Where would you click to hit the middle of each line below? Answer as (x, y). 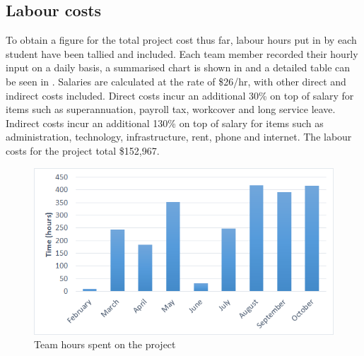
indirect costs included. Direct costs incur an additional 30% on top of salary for (180, 95)
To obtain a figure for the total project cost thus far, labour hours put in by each (181, 40)
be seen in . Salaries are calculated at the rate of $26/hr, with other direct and (176, 81)
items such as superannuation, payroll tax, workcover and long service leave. (171, 109)
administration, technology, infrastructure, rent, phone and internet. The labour (179, 137)
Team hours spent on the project (105, 344)
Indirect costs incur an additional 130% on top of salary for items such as (165, 123)
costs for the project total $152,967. (83, 150)
